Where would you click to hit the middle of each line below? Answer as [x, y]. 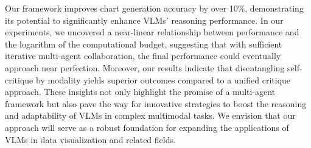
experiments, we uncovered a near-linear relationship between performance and [152, 32]
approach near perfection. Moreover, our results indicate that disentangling [145, 67]
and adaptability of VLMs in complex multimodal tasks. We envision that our [150, 115]
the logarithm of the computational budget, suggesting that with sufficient [144, 44]
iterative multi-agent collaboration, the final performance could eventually [143, 56]
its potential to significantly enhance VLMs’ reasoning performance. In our [144, 20]
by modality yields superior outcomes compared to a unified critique [163, 79]
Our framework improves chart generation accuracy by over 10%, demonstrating [154, 8]
